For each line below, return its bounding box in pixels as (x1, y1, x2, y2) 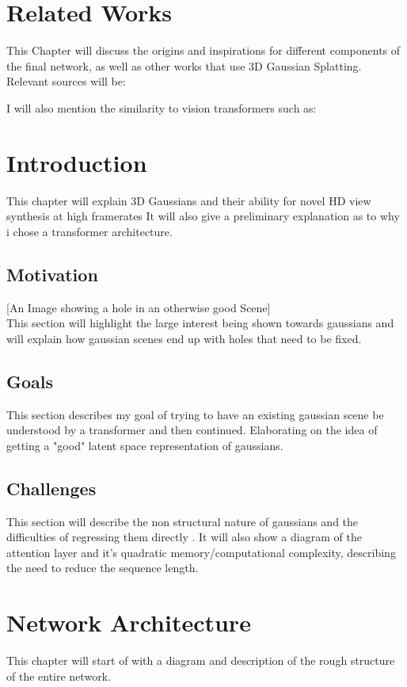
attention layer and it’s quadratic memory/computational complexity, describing (6, 544, 396, 560)
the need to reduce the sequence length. (6, 559, 199, 576)
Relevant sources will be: (6, 73, 126, 90)
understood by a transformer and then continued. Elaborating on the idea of (6, 422, 378, 438)
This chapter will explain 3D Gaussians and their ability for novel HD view (6, 192, 371, 208)
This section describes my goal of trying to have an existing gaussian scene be (6, 406, 384, 422)
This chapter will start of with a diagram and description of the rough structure (6, 652, 395, 669)
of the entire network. (6, 667, 111, 684)
